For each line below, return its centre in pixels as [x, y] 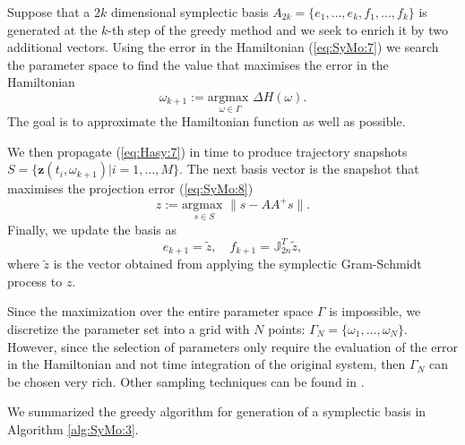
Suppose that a [49, 12]
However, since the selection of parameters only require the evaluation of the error [232, 346]
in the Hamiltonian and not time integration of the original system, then [207, 364]
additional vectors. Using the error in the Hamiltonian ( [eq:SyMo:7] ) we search [223, 47]
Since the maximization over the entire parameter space [160, 311]
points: [287, 329]
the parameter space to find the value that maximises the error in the [198, 64]
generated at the [52, 29]
